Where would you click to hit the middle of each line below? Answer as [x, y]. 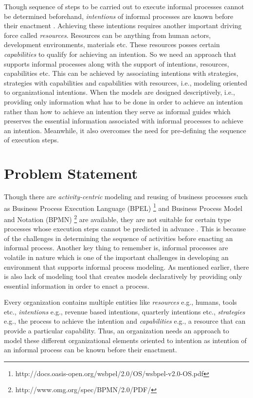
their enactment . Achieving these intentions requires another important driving [123, 26]
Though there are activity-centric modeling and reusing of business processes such [126, 197]
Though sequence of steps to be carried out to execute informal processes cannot [124, 6]
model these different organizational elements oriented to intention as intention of [125, 340]
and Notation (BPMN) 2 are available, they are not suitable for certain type [117, 218]
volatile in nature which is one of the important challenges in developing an [116, 257]
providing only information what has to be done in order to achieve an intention [124, 101]
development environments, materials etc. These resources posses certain [112, 44]
